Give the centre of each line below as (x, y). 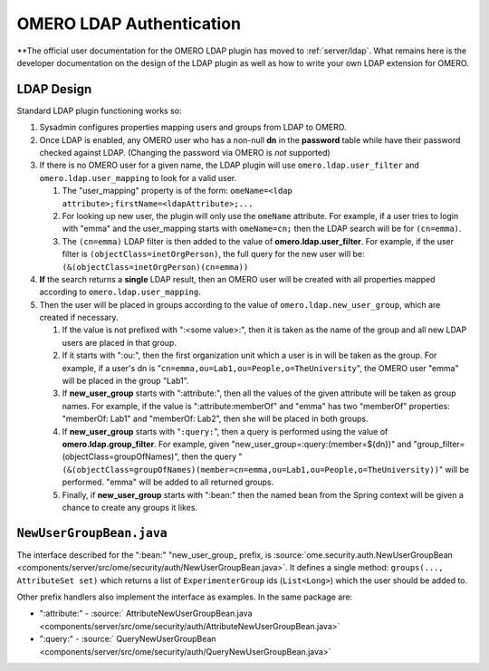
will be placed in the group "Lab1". (125, 381)
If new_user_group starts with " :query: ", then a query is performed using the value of (225, 431)
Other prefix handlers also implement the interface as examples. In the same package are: (185, 597)
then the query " (212, 456)
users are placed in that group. (119, 342)
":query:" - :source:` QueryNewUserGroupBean (128, 639)
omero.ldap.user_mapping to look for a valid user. (138, 177)
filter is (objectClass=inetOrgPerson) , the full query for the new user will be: (213, 254)
